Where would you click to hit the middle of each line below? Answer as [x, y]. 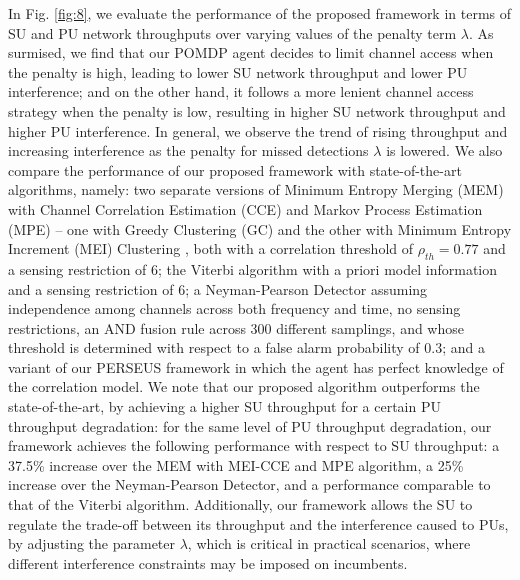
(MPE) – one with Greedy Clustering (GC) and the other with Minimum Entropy [260, 228]
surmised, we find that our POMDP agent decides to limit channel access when [251, 52]
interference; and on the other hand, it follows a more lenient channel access [241, 91]
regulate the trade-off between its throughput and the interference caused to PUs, [258, 523]
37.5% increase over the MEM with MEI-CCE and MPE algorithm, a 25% [236, 464]
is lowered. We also [444, 150]
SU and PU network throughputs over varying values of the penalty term [232, 32]
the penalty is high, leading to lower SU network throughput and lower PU [238, 71]
